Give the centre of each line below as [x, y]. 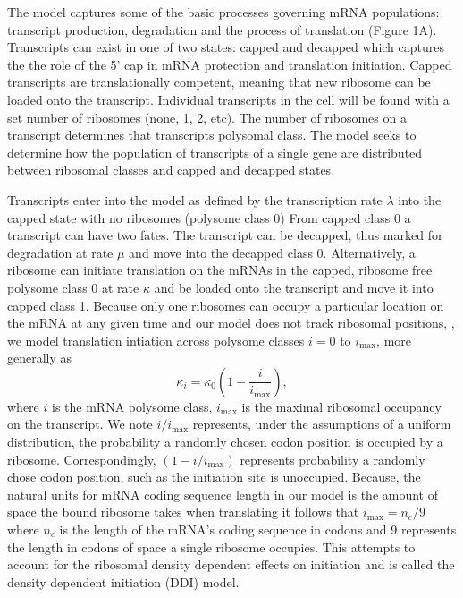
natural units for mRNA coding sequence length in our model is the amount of [223, 494]
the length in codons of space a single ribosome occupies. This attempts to [211, 547]
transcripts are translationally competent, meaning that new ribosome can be [219, 82]
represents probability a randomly [333, 459]
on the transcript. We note [80, 424]
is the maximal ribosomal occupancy [341, 406]
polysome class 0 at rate [73, 287]
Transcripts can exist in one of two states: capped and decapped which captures [226, 47]
